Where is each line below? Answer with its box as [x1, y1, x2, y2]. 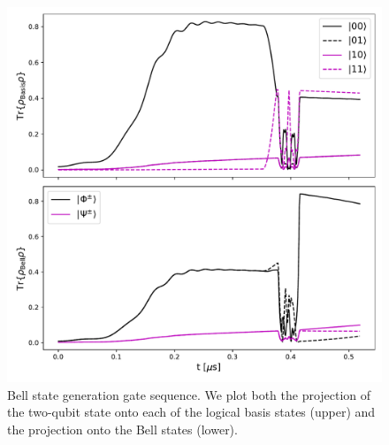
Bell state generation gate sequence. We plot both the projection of [7, 385, 371, 403]
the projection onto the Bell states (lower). [7, 419, 238, 438]
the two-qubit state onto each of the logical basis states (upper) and [7, 403, 376, 421]
